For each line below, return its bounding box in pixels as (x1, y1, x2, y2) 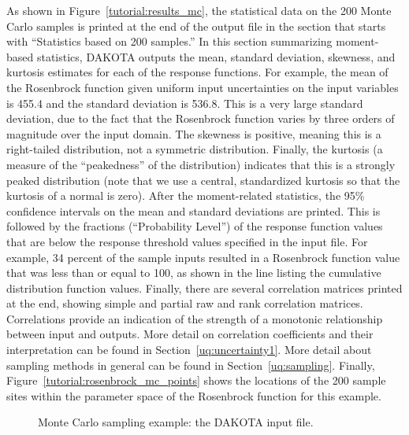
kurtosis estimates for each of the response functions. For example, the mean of (6, 64, 389, 80)
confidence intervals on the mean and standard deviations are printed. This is (6, 202, 381, 219)
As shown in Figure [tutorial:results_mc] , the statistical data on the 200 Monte (6, 2, 392, 18)
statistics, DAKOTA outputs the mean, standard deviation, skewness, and (36, 48, 396, 65)
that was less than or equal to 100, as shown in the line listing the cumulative (6, 264, 381, 281)
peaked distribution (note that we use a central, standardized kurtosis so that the (6, 171, 400, 188)
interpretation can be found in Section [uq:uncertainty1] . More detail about (6, 341, 372, 358)
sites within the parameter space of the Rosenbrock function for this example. (6, 387, 381, 404)
